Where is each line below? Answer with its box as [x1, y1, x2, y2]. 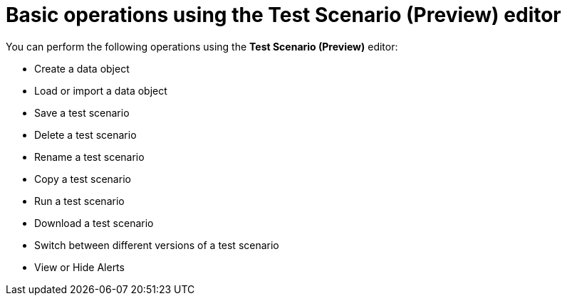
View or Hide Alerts [34, 260, 125, 273]
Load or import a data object [34, 84, 167, 97]
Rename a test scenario [34, 150, 145, 163]
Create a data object [34, 62, 130, 75]
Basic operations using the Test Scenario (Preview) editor [6, 3, 561, 27]
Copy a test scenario [34, 172, 131, 185]
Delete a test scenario [34, 128, 137, 141]
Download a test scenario [34, 216, 154, 229]
